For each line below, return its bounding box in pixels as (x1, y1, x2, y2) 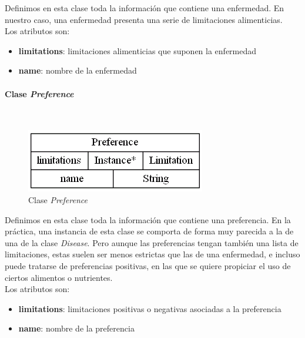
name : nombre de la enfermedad (18, 64, 137, 77)
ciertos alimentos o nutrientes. (5, 271, 113, 283)
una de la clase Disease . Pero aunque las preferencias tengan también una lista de (5, 236, 299, 248)
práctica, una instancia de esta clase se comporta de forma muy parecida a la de (5, 225, 294, 237)
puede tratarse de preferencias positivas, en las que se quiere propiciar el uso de (5, 259, 291, 271)
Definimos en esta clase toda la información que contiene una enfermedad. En (5, 2, 284, 14)
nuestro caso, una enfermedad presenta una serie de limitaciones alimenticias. (5, 13, 283, 25)
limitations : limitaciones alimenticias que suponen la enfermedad (18, 44, 257, 57)
